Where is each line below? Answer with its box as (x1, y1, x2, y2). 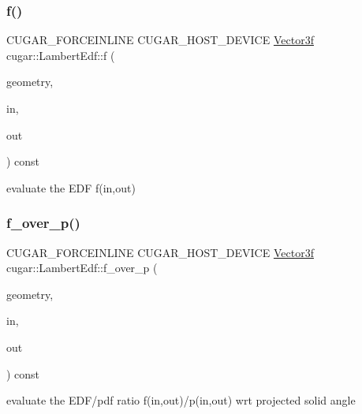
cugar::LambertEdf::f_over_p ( (6, 259, 158, 276)
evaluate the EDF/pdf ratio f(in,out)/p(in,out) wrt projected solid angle (6, 392, 356, 408)
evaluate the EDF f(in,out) (6, 179, 136, 196)
